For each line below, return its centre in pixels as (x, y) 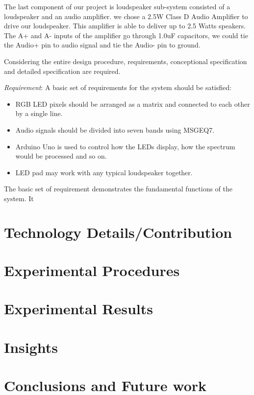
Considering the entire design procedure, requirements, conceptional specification (126, 61)
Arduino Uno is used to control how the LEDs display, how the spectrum (125, 146)
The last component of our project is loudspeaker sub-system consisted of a (117, 6)
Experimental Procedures (92, 270)
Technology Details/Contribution (118, 232)
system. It (19, 198)
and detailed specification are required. (62, 71)
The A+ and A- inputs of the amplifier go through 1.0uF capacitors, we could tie (126, 35)
